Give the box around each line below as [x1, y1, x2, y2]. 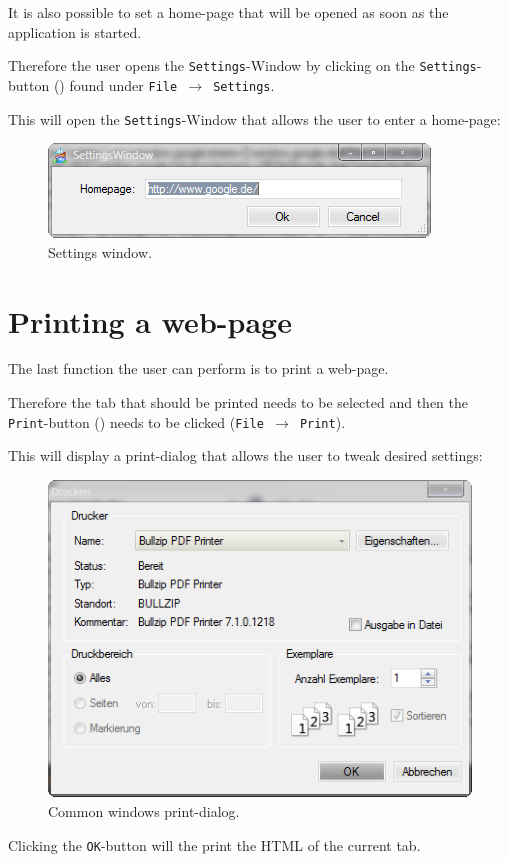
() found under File [53, 74, 178, 95]
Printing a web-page [8, 300, 292, 341]
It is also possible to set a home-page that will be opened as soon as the [8, 2, 449, 22]
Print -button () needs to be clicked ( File [8, 411, 264, 432]
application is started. [8, 21, 142, 42]
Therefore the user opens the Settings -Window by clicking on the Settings [8, 55, 477, 76]
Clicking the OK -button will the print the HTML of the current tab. [8, 834, 421, 855]
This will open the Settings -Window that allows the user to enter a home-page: [8, 108, 501, 129]
